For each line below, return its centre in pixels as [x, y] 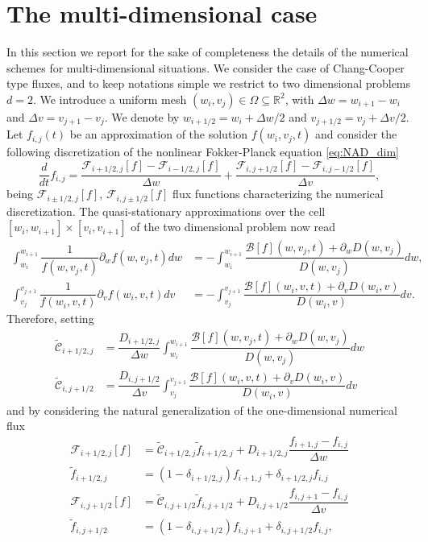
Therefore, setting [50, 319]
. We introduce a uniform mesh [110, 99]
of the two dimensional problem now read [233, 227]
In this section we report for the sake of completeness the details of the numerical [208, 52]
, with [299, 99]
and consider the [356, 134]
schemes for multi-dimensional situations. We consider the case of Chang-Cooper [206, 67]
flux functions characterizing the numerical [278, 194]
